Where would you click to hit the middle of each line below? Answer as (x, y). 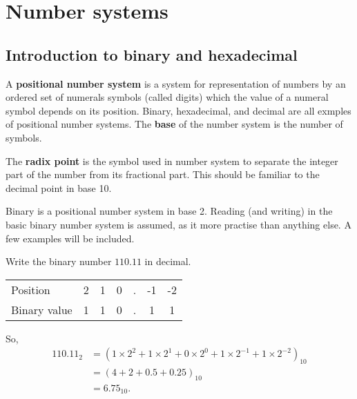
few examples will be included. (70, 238)
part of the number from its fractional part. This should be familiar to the (163, 174)
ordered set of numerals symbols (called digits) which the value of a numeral (167, 97)
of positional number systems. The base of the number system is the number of (174, 124)
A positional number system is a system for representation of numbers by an (176, 83)
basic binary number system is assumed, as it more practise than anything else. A (178, 224)
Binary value (42, 309)
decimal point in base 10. (59, 187)
